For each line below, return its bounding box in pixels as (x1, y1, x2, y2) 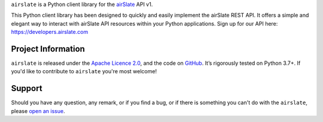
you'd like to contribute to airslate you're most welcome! (11, 68, 157, 75)
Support (11, 83, 42, 93)
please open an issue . (11, 107, 65, 114)
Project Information (11, 43, 85, 54)
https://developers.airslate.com (11, 29, 89, 36)
